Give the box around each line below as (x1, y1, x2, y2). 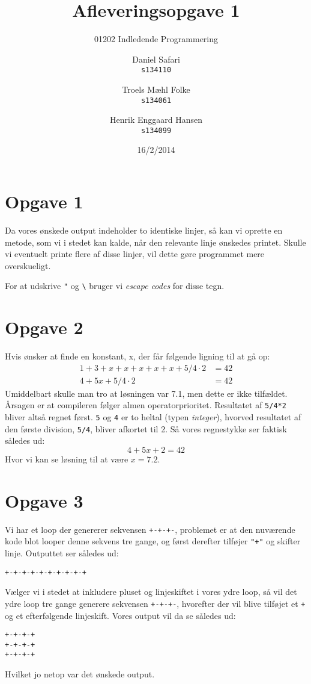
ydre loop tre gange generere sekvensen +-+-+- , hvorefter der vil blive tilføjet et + (5, 597, 306, 609)
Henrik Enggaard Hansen (110, 113, 202, 126)
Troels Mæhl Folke (122, 82, 190, 95)
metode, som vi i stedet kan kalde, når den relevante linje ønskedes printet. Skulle (5, 235, 306, 248)
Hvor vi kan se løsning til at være (5, 452, 128, 465)
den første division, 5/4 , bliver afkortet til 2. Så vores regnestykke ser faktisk (5, 422, 287, 435)
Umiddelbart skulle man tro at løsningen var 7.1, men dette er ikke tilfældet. (5, 387, 288, 399)
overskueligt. (5, 259, 51, 272)
